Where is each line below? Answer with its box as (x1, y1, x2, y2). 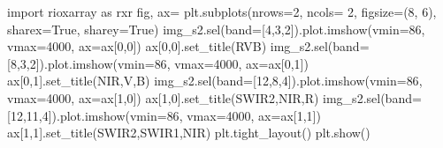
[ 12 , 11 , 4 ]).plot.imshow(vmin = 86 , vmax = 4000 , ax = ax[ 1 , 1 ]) (7, 106, 321, 124)
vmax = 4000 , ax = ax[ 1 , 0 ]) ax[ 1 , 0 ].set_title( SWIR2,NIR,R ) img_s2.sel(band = (7, 88, 422, 107)
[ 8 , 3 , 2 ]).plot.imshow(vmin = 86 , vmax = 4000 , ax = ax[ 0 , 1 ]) (7, 54, 309, 72)
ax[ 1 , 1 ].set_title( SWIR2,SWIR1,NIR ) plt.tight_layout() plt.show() (7, 123, 370, 142)
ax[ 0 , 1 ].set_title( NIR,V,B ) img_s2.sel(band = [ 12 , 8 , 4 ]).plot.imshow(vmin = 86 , (7, 71, 423, 90)
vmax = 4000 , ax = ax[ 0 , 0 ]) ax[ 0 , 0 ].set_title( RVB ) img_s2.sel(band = (7, 37, 370, 55)
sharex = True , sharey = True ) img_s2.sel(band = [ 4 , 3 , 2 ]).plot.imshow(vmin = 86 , (7, 19, 425, 38)
